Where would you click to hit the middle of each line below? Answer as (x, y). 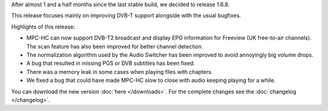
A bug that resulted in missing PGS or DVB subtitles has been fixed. (111, 63)
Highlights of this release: (43, 27)
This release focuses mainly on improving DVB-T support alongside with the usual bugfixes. (126, 16)
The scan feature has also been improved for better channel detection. (115, 46)
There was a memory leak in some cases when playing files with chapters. (120, 72)
